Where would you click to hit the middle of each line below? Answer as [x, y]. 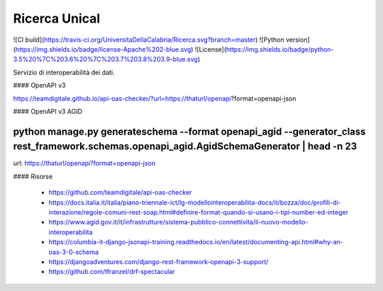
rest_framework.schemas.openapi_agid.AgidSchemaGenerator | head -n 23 [185, 146]
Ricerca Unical [57, 18]
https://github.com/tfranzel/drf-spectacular [112, 272]
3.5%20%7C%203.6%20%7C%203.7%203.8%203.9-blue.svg [105, 59]
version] [298, 40]
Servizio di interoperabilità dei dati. [64, 72]
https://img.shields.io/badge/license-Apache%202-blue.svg [103, 49]
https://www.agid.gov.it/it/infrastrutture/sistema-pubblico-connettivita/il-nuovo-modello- [178, 222]
